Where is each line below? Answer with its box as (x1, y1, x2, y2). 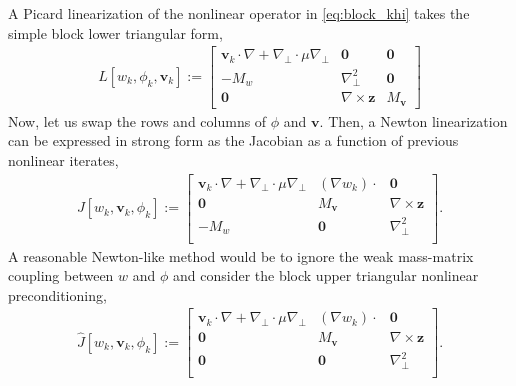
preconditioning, (8, 284, 107, 305)
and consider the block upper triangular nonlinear (173, 265, 479, 286)
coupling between (8, 265, 114, 286)
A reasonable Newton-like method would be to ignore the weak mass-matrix (8, 245, 474, 266)
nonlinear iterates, (8, 150, 119, 171)
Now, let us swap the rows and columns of (8, 110, 267, 131)
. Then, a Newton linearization (319, 110, 508, 131)
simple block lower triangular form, (8, 22, 223, 43)
